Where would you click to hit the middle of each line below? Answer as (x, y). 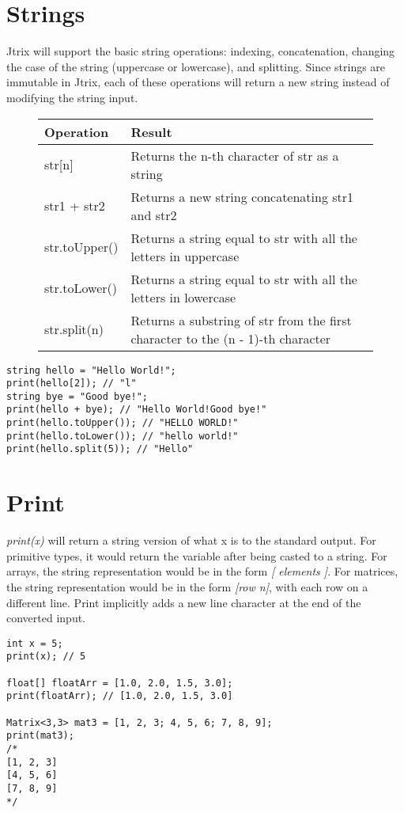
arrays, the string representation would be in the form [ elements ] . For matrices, (202, 571)
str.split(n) (74, 329)
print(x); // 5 (46, 657)
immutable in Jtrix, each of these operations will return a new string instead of (198, 82)
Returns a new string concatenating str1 (242, 196)
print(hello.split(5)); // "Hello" (100, 449)
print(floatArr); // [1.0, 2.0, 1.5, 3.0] (120, 696)
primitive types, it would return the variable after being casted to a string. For (197, 555)
